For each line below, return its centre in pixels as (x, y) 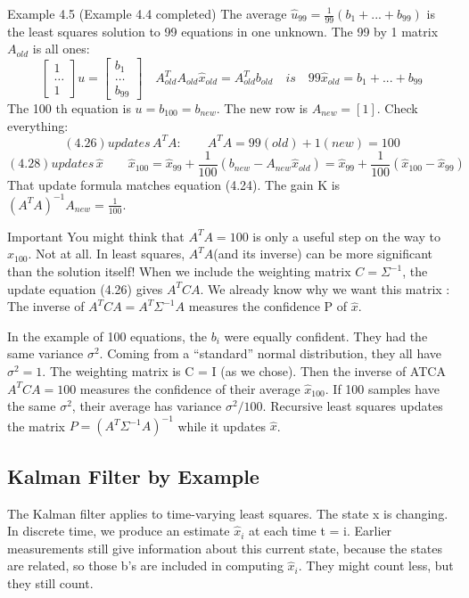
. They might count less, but (376, 565)
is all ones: (61, 49)
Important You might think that (96, 236)
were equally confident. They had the (326, 336)
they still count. (50, 582)
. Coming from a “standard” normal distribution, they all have (271, 353)
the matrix (36, 426)
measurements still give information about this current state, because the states (225, 548)
